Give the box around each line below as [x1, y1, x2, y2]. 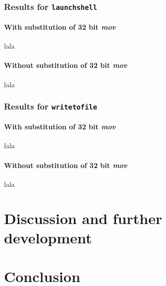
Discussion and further [4, 208, 163, 228]
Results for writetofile [4, 100, 98, 113]
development [4, 227, 92, 247]
